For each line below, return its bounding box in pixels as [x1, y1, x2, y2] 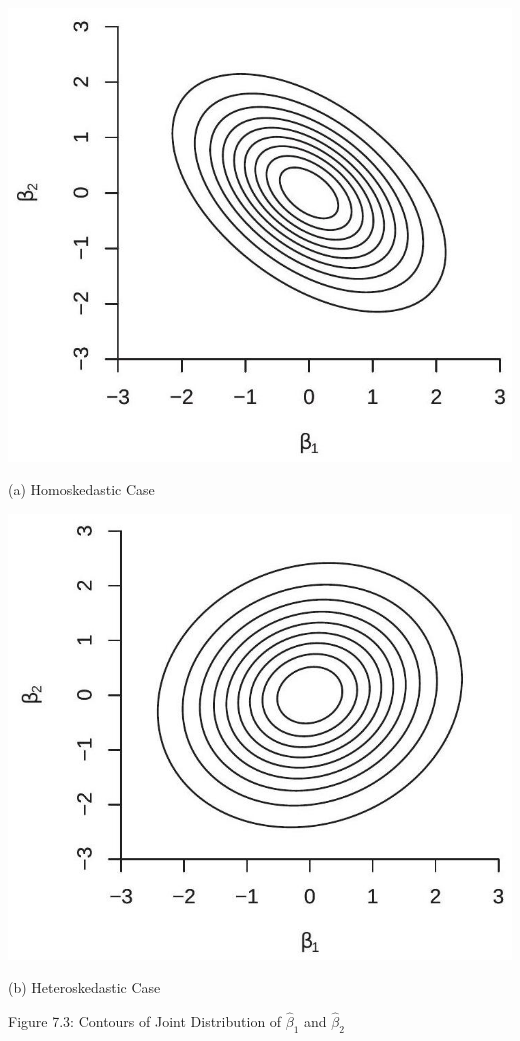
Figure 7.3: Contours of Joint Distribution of [8, 1011, 282, 1032]
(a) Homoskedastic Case [8, 479, 155, 500]
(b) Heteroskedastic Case [8, 977, 161, 998]
